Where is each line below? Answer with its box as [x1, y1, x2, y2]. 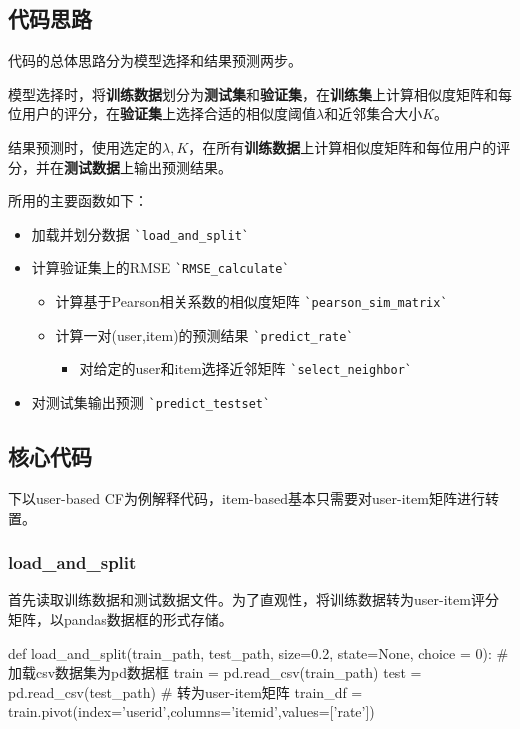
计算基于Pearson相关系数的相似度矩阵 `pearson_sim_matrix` [55, 291, 448, 312]
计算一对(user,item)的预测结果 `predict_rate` [55, 324, 354, 345]
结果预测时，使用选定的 [8, 136, 162, 157]
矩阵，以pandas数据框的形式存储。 [8, 608, 233, 629]
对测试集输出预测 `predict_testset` [31, 392, 271, 413]
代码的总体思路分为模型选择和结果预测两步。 [8, 50, 302, 71]
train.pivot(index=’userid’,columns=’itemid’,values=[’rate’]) [8, 701, 375, 722]
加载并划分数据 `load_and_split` [31, 223, 250, 244]
